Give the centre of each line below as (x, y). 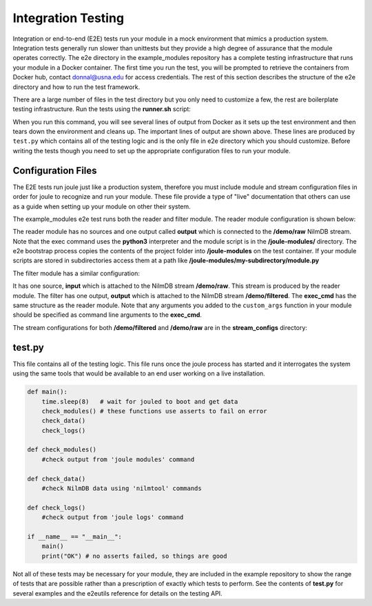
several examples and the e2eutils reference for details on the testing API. (118, 593)
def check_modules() (62, 450)
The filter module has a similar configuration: (76, 273)
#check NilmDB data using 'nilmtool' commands (122, 489)
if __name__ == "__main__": (74, 536)
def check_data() (56, 479)
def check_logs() (56, 508)
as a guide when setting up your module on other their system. (102, 206)
